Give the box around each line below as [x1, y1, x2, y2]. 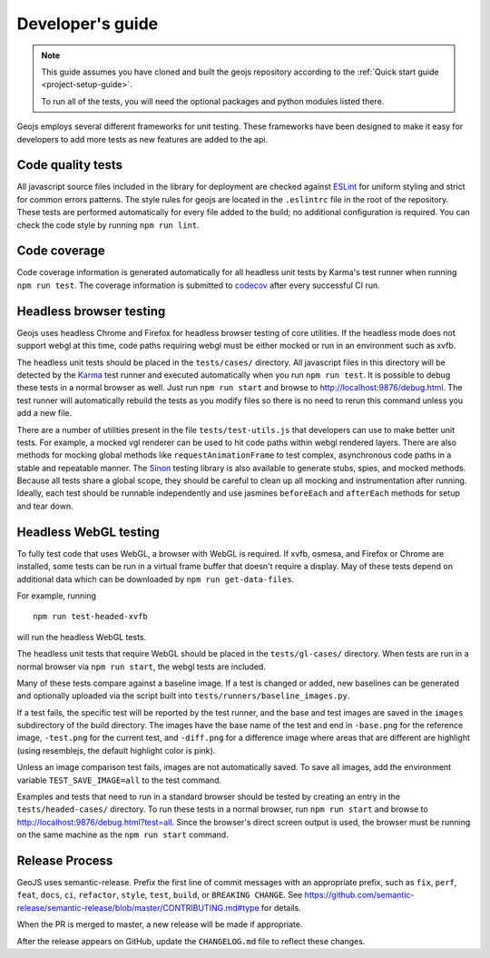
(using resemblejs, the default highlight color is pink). [16, 745, 216, 756]
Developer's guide [16, 14, 159, 34]
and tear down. [16, 500, 73, 511]
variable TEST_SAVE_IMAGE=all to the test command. [16, 775, 222, 785]
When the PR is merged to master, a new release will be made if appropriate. [16, 919, 303, 930]
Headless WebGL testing [16, 524, 161, 539]
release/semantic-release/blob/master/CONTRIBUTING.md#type [16, 902, 260, 913]
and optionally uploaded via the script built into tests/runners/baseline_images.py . [16, 690, 350, 701]
